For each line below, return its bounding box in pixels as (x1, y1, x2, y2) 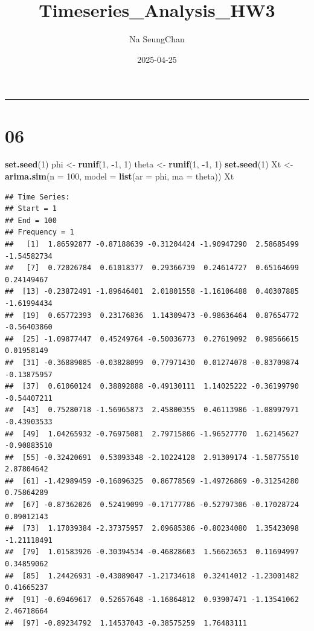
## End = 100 (5, 216, 57, 225)
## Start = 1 (5, 204, 57, 213)
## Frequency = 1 (5, 228, 74, 237)
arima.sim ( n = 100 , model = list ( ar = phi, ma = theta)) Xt (5, 170, 234, 183)
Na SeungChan (129, 33, 185, 45)
